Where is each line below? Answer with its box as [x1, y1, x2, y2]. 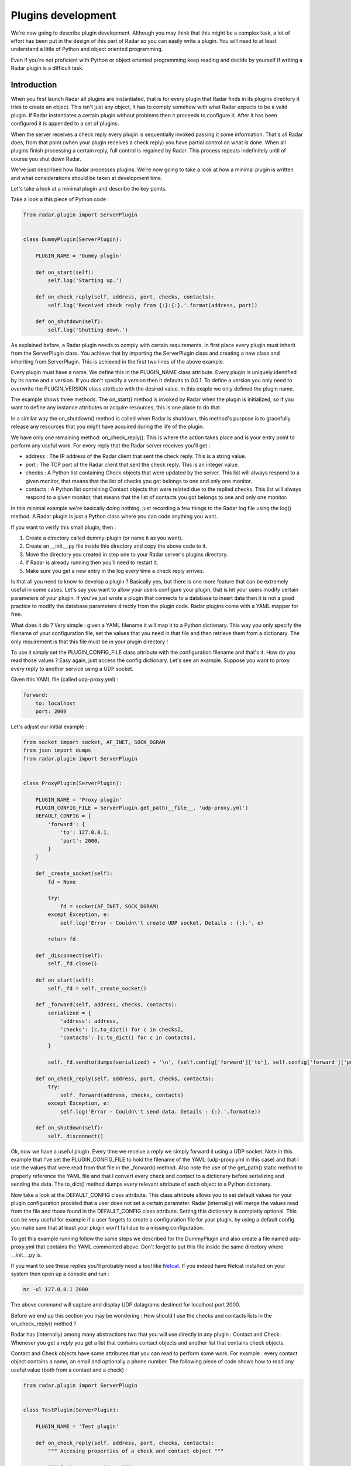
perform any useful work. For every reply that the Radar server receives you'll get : [11, 442, 211, 449]
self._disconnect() [47, 1132, 104, 1139]
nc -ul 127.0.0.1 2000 [23, 1286, 88, 1293]
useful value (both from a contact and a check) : [11, 1366, 127, 1373]
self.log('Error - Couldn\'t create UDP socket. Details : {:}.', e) [60, 919, 264, 926]
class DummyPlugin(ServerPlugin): [23, 236, 122, 243]
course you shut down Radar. [11, 155, 82, 162]
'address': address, [60, 1018, 119, 1024]
